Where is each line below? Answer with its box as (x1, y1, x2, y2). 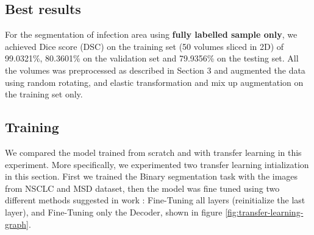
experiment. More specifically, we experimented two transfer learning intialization (5, 158, 309, 170)
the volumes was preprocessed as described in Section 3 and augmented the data (5, 63, 305, 76)
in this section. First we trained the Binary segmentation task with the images (5, 170, 298, 183)
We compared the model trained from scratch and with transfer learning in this (5, 146, 302, 158)
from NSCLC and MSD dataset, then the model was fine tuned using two (5, 181, 280, 194)
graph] (5, 217, 29, 230)
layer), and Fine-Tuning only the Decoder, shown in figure (5, 205, 223, 218)
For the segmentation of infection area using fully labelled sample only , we (5, 28, 298, 41)
